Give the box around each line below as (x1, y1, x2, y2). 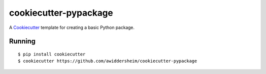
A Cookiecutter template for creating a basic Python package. (9, 25, 135, 30)
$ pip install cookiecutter (18, 51, 86, 57)
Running (9, 37, 36, 46)
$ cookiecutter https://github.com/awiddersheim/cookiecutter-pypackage (18, 58, 197, 64)
